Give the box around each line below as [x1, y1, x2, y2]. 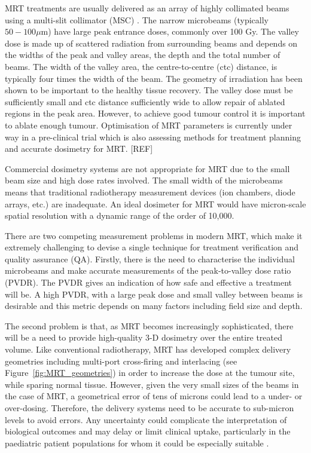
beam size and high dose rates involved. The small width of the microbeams [5, 174, 283, 186]
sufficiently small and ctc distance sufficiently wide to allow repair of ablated [5, 95, 285, 108]
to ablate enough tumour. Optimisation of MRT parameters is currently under [5, 118, 292, 131]
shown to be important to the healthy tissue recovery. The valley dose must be [5, 84, 293, 96]
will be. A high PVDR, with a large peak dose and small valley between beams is [5, 287, 303, 300]
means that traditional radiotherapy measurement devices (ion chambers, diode [5, 185, 295, 198]
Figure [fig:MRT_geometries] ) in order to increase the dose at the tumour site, [5, 366, 295, 379]
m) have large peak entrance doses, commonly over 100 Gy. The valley [41, 25, 299, 38]
